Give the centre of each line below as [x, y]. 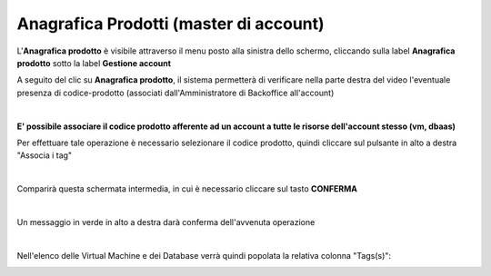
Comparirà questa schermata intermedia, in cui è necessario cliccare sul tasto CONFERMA [187, 189]
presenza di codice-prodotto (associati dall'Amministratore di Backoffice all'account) [175, 93]
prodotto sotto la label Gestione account [94, 63]
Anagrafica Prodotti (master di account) [170, 24]
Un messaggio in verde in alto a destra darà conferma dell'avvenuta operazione [166, 222]
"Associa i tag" [45, 155]
